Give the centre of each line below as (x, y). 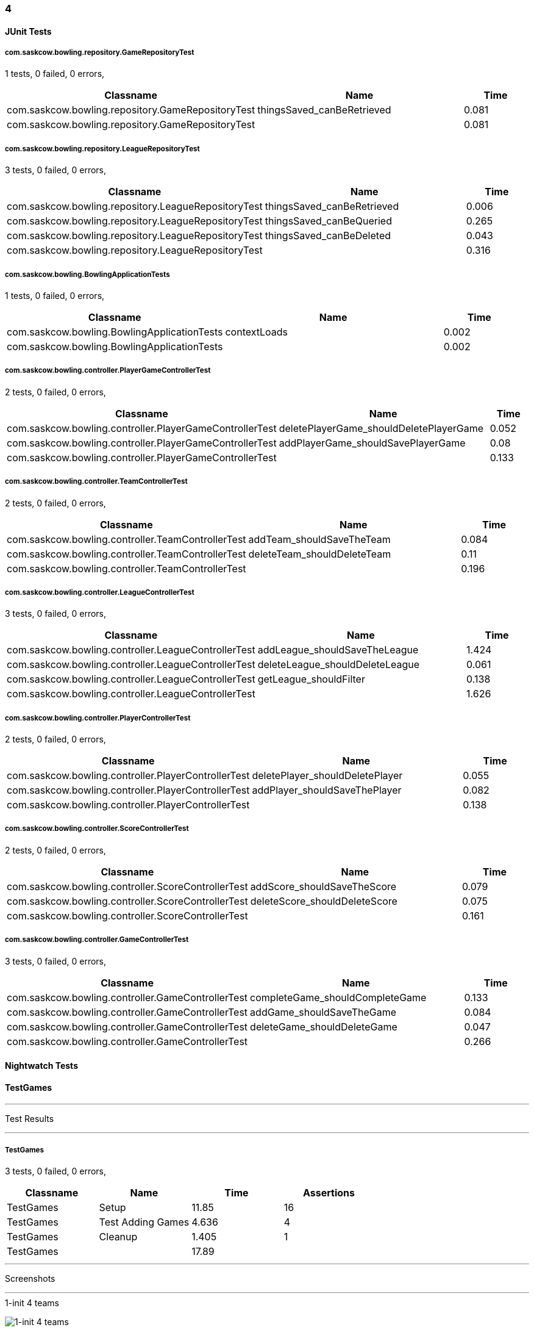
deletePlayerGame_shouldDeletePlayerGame (381, 428)
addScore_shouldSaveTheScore (323, 886)
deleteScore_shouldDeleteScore (324, 901)
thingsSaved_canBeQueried (328, 221)
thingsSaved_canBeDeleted (328, 236)
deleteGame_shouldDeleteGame (324, 1026)
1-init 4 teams (32, 1303)
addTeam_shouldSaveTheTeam (319, 539)
